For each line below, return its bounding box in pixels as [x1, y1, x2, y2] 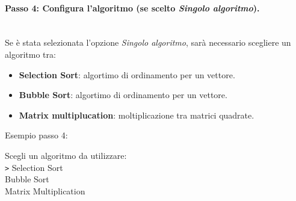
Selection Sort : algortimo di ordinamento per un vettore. [19, 68, 235, 81]
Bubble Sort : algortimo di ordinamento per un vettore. [19, 88, 227, 101]
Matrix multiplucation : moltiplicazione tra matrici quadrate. [19, 108, 254, 121]
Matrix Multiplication [5, 184, 85, 197]
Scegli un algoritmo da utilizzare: [5, 149, 127, 161]
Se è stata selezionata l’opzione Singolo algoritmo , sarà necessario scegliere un [5, 36, 291, 49]
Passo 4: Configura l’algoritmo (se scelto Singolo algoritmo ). [5, 1, 260, 14]
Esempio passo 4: [5, 129, 68, 141]
